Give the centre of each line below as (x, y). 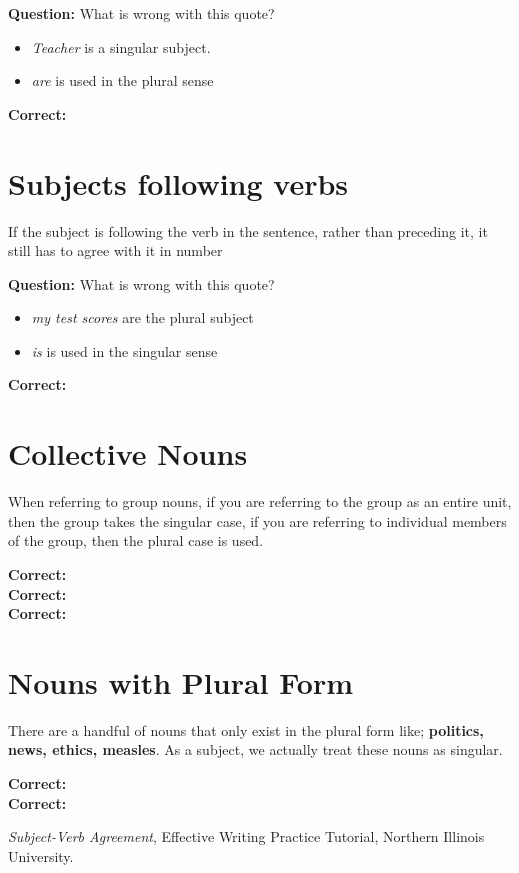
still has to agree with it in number (115, 250)
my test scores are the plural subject (142, 317)
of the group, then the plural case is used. (136, 540)
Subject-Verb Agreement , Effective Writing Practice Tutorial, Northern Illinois (246, 836)
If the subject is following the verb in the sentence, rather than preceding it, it (248, 230)
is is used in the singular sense (124, 350)
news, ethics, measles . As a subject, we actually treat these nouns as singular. (255, 749)
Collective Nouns (128, 453)
